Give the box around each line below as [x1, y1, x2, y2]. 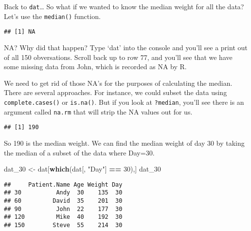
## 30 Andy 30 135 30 [4, 189, 123, 196]
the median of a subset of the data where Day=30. [4, 147, 155, 157]
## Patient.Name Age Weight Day [4, 181, 123, 188]
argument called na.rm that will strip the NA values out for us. [4, 106, 193, 116]
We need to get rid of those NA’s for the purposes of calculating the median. [4, 77, 233, 88]
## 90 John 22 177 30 [4, 205, 123, 212]
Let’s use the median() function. [4, 11, 101, 21]
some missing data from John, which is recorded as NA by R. [4, 61, 187, 72]
